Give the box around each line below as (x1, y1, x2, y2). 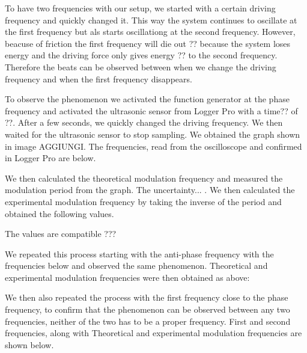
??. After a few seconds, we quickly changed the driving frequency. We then (5, 116, 283, 129)
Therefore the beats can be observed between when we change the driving (5, 60, 276, 73)
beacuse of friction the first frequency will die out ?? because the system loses (5, 37, 291, 49)
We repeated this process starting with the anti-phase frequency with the (5, 247, 274, 260)
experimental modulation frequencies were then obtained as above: (5, 271, 250, 283)
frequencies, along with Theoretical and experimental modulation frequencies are (5, 327, 302, 339)
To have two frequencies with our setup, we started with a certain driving (5, 2, 276, 14)
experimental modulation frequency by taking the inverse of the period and (5, 195, 282, 207)
